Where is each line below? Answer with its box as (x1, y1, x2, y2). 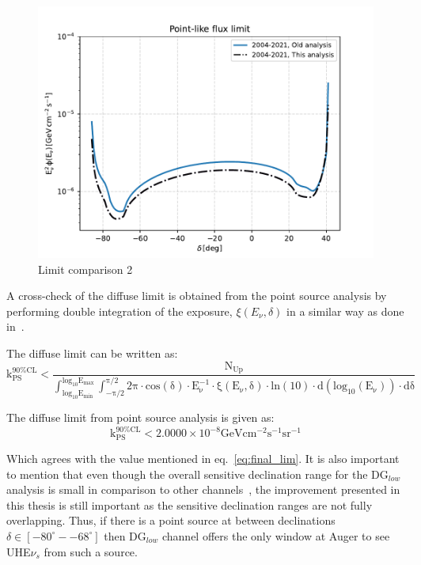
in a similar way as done (286, 302, 404, 319)
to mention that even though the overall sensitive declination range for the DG (6, 465, 389, 482)
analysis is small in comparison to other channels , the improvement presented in (6, 481, 400, 498)
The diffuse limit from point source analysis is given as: (6, 409, 275, 426)
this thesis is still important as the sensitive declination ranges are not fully (6, 496, 373, 513)
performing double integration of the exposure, (6, 302, 233, 319)
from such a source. (44, 543, 138, 559)
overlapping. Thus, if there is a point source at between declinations (6, 512, 336, 529)
